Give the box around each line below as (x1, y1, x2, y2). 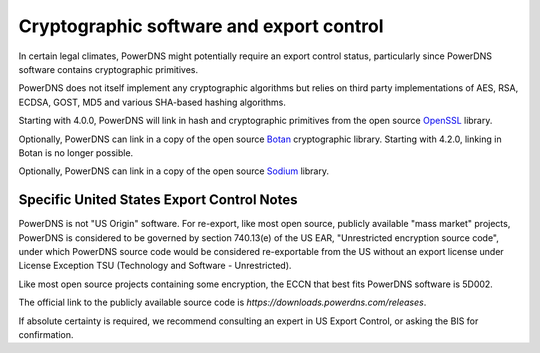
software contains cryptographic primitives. (18, 63, 199, 75)
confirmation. (18, 328, 74, 340)
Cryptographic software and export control (18, 15, 384, 37)
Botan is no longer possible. (18, 146, 134, 159)
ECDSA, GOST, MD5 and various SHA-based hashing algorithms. (18, 96, 287, 108)
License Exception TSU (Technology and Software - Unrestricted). (18, 260, 292, 272)
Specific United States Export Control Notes (18, 191, 298, 209)
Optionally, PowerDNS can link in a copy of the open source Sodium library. (18, 165, 330, 177)
